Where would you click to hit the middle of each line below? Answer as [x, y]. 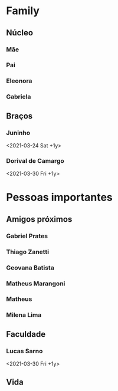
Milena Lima [24, 315]
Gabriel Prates [27, 236]
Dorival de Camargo [35, 160]
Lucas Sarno [24, 351]
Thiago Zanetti [27, 252]
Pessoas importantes [60, 197]
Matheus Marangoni [36, 283]
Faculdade [26, 334]
